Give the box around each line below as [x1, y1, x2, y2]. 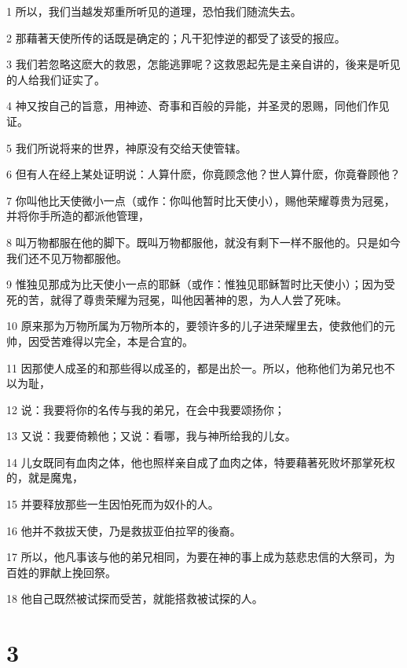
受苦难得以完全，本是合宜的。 [38, 332, 193, 349]
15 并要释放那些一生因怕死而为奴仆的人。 [6, 496, 219, 512]
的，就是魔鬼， [6, 469, 83, 486]
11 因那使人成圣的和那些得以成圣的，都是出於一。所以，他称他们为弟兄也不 [6, 359, 395, 376]
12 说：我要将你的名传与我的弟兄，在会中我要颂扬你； [6, 401, 285, 417]
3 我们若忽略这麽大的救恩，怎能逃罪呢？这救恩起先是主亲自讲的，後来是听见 [6, 56, 401, 72]
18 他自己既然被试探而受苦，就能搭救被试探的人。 [6, 590, 263, 607]
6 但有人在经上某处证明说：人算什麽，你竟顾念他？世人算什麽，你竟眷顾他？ [6, 166, 401, 182]
